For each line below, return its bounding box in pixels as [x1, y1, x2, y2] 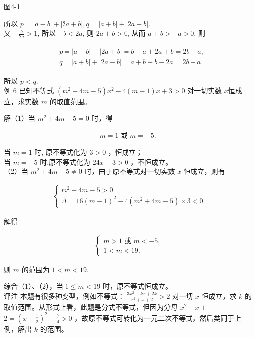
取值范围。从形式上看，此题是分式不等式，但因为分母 [4, 301, 178, 312]
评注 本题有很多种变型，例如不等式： [4, 290, 125, 301]
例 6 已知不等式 [4, 85, 54, 95]
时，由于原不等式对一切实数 [84, 166, 175, 176]
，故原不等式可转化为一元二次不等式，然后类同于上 [74, 312, 242, 323]
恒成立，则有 [183, 166, 225, 176]
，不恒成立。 [130, 156, 173, 167]
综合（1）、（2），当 [4, 281, 63, 291]
